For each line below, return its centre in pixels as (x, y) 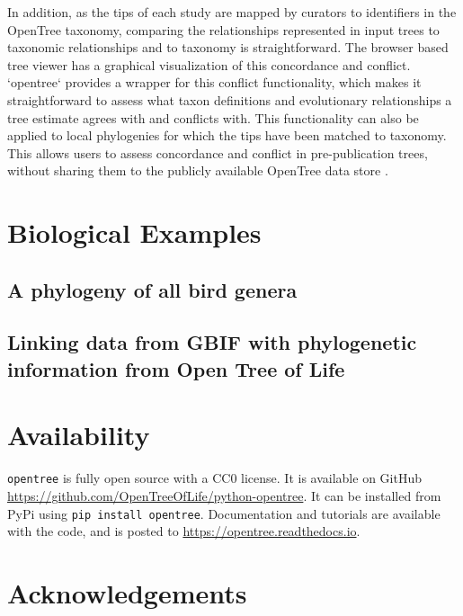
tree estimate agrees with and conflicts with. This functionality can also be (213, 117)
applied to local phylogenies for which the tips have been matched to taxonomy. (227, 135)
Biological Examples (134, 232)
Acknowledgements (127, 593)
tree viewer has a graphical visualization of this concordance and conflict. (209, 64)
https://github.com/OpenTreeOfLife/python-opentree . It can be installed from (224, 496)
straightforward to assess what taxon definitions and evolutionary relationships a (230, 99)
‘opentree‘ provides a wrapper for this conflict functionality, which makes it (214, 82)
